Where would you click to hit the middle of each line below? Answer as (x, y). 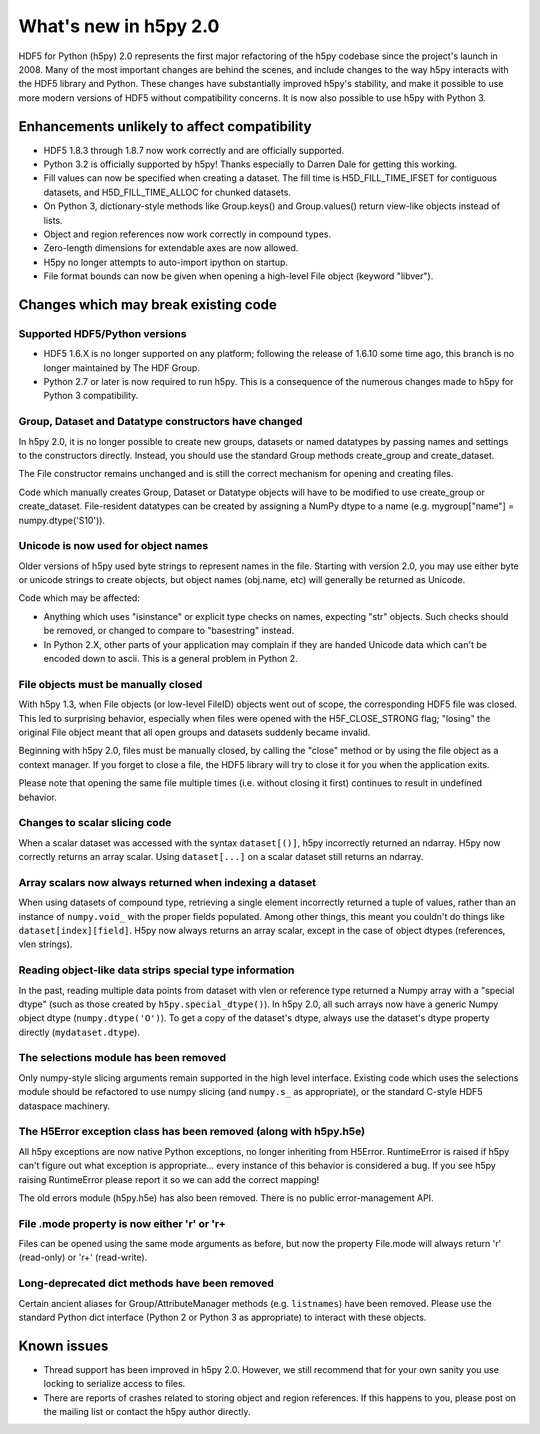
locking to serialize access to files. (114, 1384)
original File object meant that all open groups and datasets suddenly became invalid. (194, 732)
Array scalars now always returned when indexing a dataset (167, 882)
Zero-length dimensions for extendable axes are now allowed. (171, 248)
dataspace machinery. (64, 1106)
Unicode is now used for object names (113, 546)
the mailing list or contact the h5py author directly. (147, 1412)
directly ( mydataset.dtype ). (79, 1032)
